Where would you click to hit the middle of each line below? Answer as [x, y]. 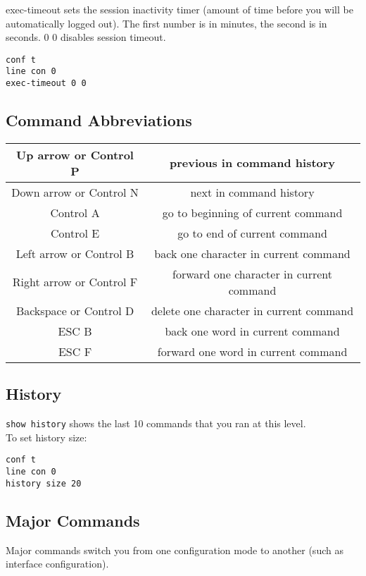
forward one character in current [252, 274]
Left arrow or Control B [75, 253]
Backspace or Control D [75, 310]
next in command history [252, 192]
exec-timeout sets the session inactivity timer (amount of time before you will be [179, 9]
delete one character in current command [252, 310]
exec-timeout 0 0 [46, 84]
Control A [75, 212]
